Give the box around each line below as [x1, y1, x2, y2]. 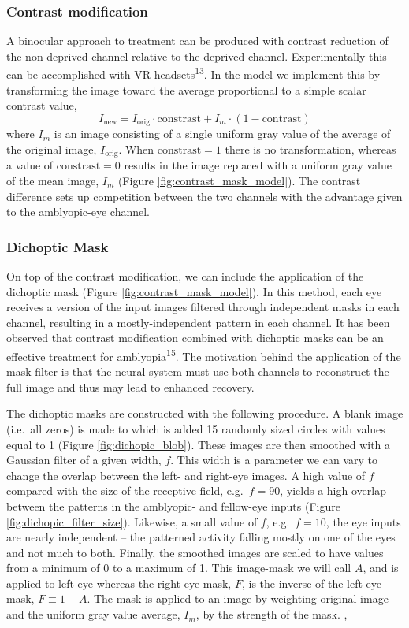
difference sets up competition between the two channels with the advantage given [6, 188, 403, 204]
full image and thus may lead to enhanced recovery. [6, 378, 255, 395]
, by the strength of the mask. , [195, 606, 348, 622]
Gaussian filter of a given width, [6, 451, 162, 468]
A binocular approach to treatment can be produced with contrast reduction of [6, 32, 389, 49]
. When [118, 140, 154, 157]
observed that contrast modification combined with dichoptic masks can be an [6, 329, 384, 346]
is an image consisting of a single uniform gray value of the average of [54, 125, 391, 142]
